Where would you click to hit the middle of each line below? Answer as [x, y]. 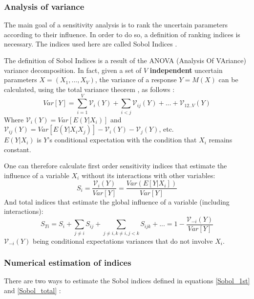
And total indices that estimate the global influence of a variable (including [117, 201]
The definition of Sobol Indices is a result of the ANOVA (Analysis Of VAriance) [125, 60]
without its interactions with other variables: [148, 175]
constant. [18, 149]
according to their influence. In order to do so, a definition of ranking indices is [122, 34]
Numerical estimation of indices [68, 263]
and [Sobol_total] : [32, 290]
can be [228, 80]
